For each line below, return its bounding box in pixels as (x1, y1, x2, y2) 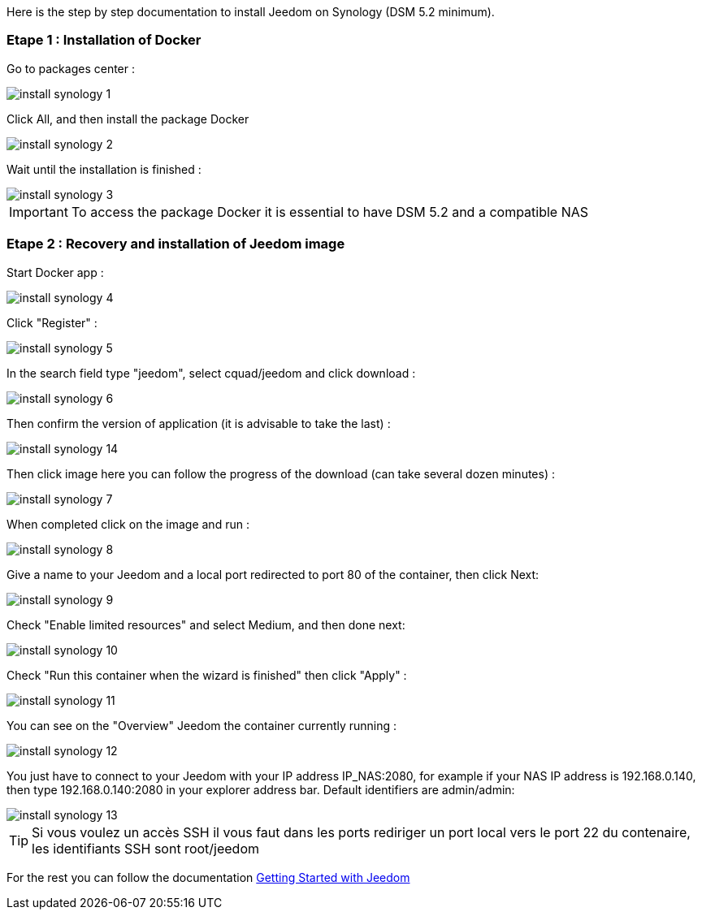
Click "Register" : (6, 315, 97, 330)
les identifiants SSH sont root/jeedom (32, 840, 259, 857)
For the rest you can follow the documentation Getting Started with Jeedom (6, 870, 410, 884)
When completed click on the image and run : (6, 516, 249, 531)
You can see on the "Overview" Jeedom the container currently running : (6, 718, 397, 732)
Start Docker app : (6, 265, 104, 279)
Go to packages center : (6, 61, 136, 76)
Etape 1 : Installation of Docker (6, 32, 201, 49)
